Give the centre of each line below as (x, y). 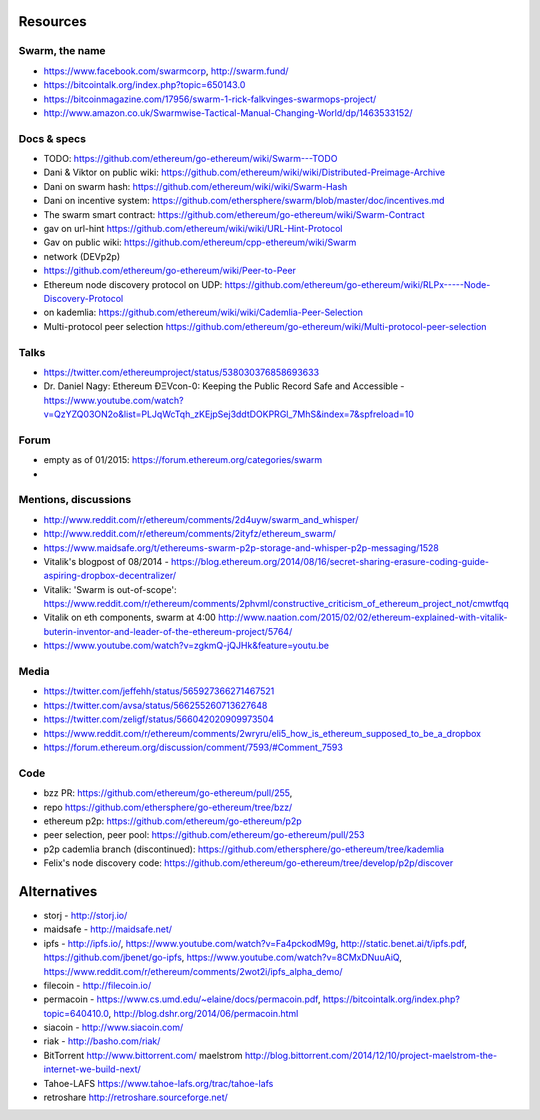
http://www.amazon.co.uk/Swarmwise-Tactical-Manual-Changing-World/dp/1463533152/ (228, 112)
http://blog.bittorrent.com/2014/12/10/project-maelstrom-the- (371, 1055)
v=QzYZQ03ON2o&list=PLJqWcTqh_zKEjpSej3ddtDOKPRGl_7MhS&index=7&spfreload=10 (229, 414)
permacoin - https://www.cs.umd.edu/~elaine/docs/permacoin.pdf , (182, 999)
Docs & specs (52, 138)
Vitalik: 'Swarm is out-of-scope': (110, 589)
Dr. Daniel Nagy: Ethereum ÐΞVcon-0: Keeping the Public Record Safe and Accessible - (224, 386)
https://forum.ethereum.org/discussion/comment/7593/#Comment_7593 (193, 747)
